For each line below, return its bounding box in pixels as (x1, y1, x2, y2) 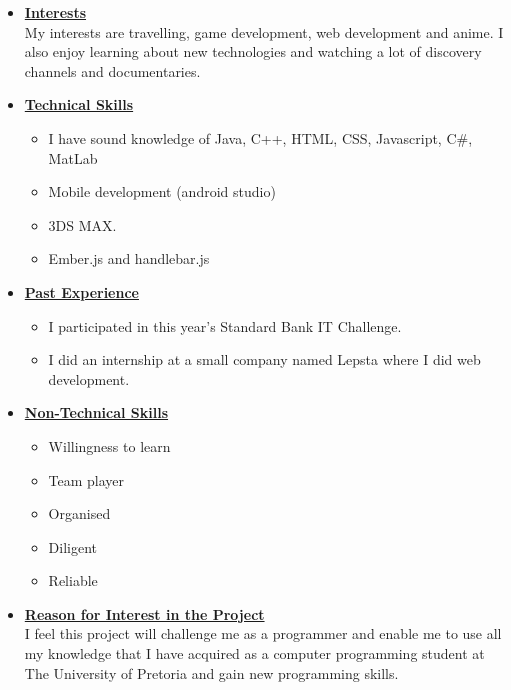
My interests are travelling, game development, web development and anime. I (24, 21, 504, 42)
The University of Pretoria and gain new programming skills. (24, 662, 399, 683)
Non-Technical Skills (24, 402, 169, 423)
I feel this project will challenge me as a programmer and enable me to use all (24, 623, 502, 644)
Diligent (48, 536, 98, 557)
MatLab (48, 147, 98, 168)
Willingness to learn (48, 435, 171, 456)
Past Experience (24, 281, 139, 302)
